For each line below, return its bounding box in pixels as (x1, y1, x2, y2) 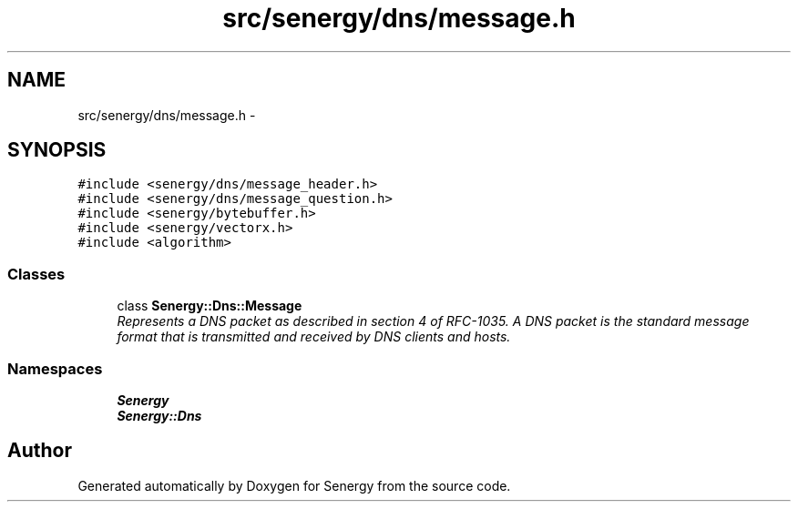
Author (7, 439, 72, 463)
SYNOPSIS (7, 138, 107, 162)
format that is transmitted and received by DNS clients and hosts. (117, 329, 511, 345)
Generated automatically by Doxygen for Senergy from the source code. (77, 477, 511, 494)
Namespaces (7, 359, 103, 378)
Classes (7, 264, 66, 283)
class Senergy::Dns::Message (117, 298, 302, 314)
